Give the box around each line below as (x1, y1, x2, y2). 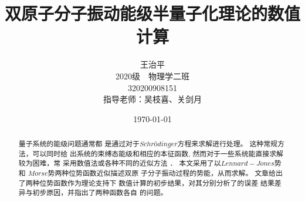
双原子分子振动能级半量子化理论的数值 (5, 1, 301, 25)
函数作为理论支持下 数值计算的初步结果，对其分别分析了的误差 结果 (53, 177, 274, 187)
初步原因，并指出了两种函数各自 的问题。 (32, 187, 168, 197)
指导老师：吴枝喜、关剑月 (103, 93, 202, 105)
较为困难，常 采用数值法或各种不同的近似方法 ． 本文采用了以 (18, 158, 221, 168)
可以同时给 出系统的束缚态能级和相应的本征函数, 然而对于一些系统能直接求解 (32, 148, 283, 158)
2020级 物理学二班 (116, 69, 189, 82)
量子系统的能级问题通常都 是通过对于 (18, 139, 140, 149)
